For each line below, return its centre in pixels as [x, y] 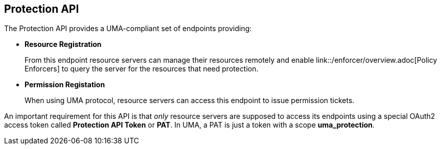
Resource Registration [63, 44]
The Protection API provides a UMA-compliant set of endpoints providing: [128, 29]
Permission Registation [65, 85]
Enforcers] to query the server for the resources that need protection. [142, 69]
